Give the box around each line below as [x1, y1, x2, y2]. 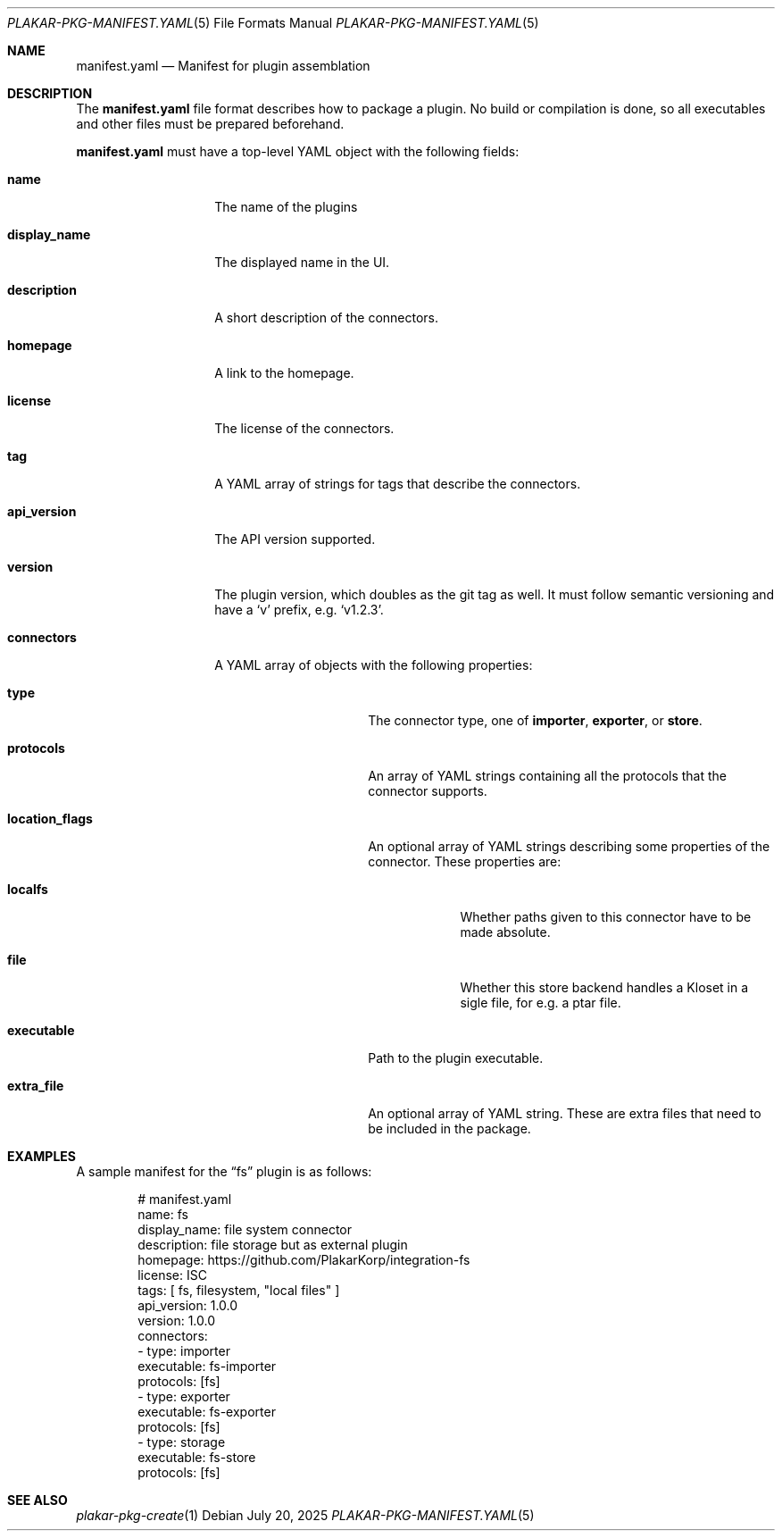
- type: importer [137, 1343, 230, 1358]
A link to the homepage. [214, 365, 354, 380]
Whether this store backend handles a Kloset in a [460, 980, 749, 995]
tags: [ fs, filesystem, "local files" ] [137, 1283, 340, 1298]
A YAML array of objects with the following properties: [214, 657, 533, 673]
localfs [7, 882, 48, 897]
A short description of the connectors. [214, 310, 439, 325]
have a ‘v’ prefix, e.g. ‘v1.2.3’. [214, 602, 384, 617]
